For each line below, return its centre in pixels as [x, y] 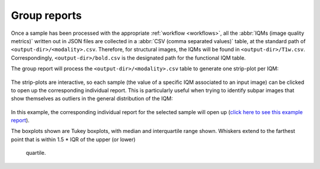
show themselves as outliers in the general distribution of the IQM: [92, 99]
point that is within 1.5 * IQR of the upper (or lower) [73, 139]
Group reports [47, 15]
